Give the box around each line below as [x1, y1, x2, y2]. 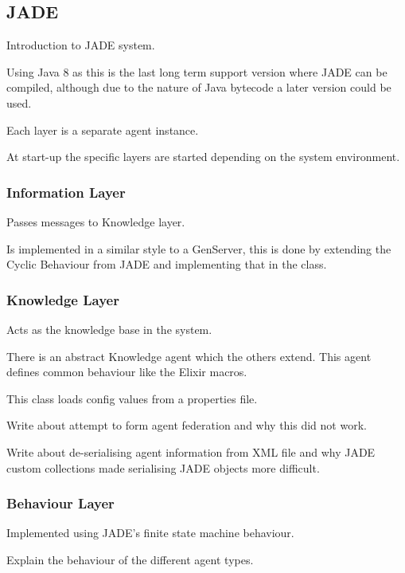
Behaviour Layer [6, 493, 115, 513]
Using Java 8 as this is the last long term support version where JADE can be [6, 63, 387, 80]
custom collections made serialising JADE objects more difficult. [6, 459, 320, 476]
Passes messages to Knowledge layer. [6, 213, 185, 230]
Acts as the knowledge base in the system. [6, 320, 212, 337]
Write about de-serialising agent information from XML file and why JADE [6, 443, 376, 460]
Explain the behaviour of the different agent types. [6, 551, 254, 567]
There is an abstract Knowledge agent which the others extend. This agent [6, 347, 372, 364]
